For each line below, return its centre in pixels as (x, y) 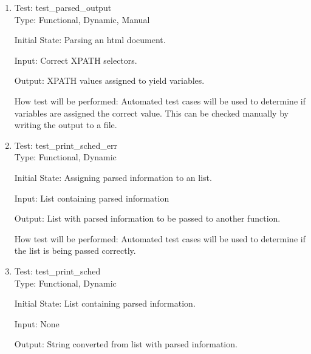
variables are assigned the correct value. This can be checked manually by (151, 113)
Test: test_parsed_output (63, 7)
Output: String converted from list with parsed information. (126, 344)
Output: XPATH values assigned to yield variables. (109, 80)
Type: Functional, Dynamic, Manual (82, 19)
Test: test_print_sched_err (66, 145)
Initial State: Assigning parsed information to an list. (113, 177)
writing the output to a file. (66, 125)
